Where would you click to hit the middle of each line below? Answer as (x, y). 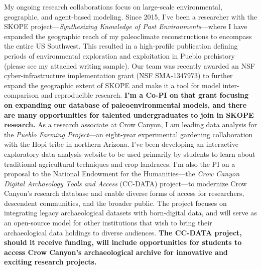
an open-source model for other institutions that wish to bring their (108, 223)
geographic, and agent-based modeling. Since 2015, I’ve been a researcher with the (130, 16)
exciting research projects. (50, 262)
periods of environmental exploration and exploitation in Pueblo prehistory (119, 55)
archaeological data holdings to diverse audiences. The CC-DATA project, (123, 232)
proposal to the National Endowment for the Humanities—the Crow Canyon (122, 174)
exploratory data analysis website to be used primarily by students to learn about (130, 154)
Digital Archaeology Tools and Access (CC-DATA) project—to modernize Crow (125, 183)
